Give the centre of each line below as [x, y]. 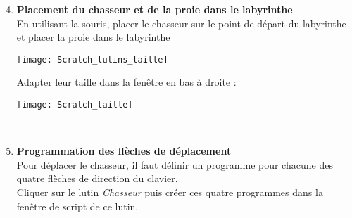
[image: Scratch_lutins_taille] [92, 59]
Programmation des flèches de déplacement [124, 151]
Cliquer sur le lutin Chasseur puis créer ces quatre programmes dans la [170, 192]
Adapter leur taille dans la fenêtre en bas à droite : [126, 82]
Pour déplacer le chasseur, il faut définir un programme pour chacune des [175, 164]
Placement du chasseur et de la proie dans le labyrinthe [155, 9]
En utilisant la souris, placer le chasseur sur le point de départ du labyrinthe [181, 23]
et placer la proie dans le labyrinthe [93, 37]
